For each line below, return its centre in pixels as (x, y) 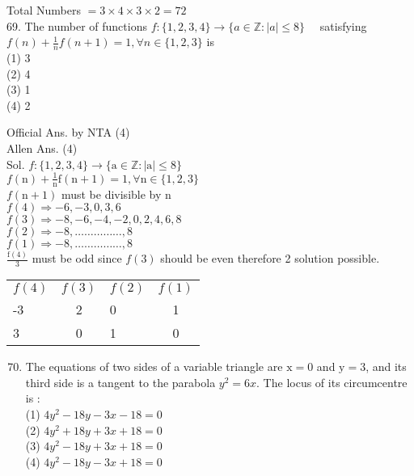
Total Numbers (44, 10)
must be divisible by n (116, 194)
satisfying (343, 25)
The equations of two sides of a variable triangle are (154, 366)
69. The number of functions (77, 25)
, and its (386, 366)
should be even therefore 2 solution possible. (270, 258)
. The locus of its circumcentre (332, 382)
